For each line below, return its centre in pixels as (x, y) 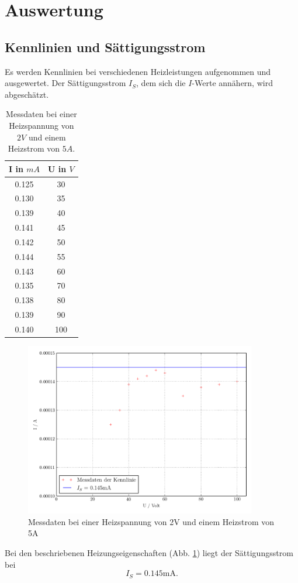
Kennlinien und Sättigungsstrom (105, 47)
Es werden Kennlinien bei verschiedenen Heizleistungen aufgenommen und (138, 71)
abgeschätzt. (27, 94)
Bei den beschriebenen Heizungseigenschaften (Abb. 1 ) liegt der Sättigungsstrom (149, 553)
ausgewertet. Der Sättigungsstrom (65, 83)
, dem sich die (161, 83)
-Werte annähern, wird (232, 83)
